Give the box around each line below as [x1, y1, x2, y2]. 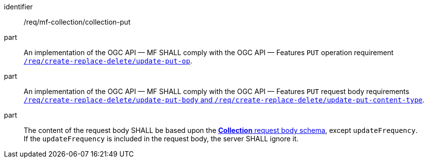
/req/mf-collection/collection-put [24, 18, 131, 26]
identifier [4, 2, 33, 11]
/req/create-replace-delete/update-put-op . [24, 57, 193, 65]
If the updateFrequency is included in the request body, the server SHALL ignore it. [24, 134, 299, 143]
